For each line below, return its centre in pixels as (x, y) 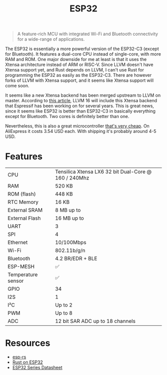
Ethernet (18, 243)
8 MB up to (68, 210)
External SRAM (25, 210)
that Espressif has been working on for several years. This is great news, (80, 106)
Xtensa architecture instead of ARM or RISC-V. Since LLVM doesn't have (79, 64)
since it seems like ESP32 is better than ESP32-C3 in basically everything (80, 111)
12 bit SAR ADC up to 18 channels (95, 321)
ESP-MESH (21, 267)
